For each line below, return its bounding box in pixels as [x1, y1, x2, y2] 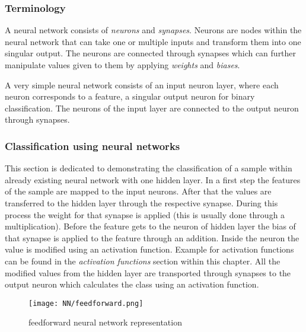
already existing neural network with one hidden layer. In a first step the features [5, 173, 301, 186]
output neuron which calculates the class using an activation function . [5, 278, 259, 290]
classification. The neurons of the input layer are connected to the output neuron [5, 101, 299, 114]
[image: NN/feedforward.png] [28, 299, 144, 308]
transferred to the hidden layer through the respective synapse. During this [5, 196, 278, 209]
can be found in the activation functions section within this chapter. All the [5, 254, 280, 267]
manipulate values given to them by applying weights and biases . [5, 59, 240, 71]
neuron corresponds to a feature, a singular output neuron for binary [5, 90, 255, 103]
